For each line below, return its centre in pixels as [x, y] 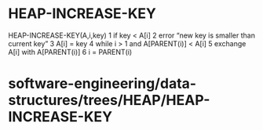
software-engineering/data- [102, 84]
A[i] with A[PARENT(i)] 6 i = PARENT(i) [70, 52]
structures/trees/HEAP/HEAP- [109, 101]
